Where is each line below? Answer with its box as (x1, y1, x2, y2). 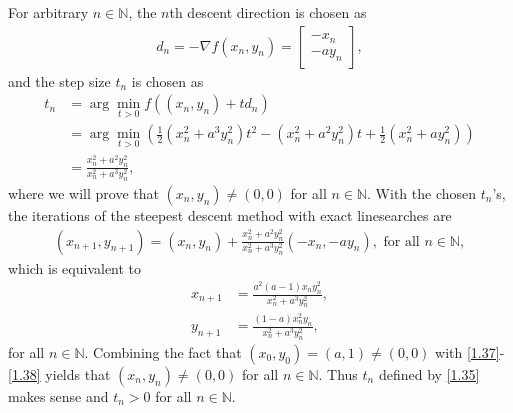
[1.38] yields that (8, 363, 111, 384)
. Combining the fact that (84, 341, 242, 362)
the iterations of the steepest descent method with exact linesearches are (8, 204, 452, 225)
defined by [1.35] (378, 363, 480, 384)
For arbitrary (8, 2, 89, 22)
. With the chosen (367, 182, 477, 203)
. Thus (318, 363, 358, 384)
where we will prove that (8, 182, 159, 203)
